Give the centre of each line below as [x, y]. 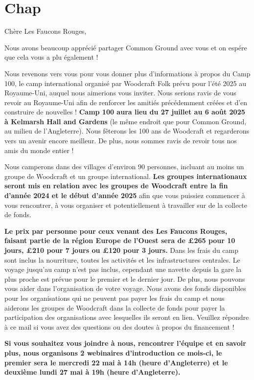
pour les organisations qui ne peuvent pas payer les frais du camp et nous [115, 298]
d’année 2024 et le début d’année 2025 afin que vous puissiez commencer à [125, 195]
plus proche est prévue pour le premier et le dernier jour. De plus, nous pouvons [125, 279]
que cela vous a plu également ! [51, 57]
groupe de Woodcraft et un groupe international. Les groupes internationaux [126, 176]
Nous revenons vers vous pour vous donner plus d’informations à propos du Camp [127, 73]
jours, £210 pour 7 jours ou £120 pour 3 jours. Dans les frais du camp [122, 250]
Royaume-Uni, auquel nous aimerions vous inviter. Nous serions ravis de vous [120, 93]
